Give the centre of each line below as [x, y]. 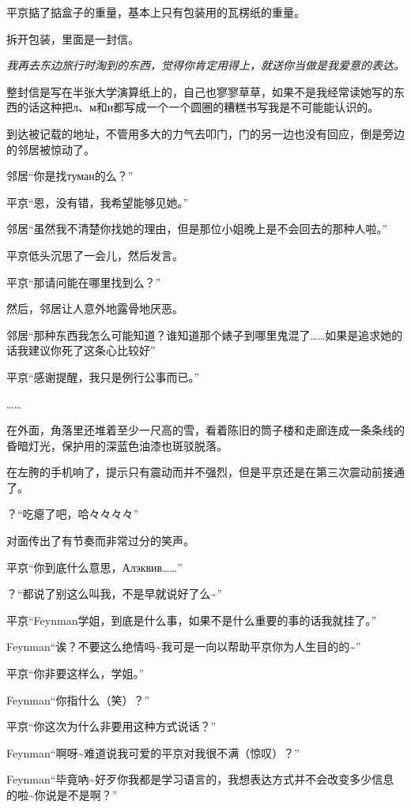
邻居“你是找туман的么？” [70, 176]
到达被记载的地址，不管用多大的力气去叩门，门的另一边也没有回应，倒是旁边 [205, 133]
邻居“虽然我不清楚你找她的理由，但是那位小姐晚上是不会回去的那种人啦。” [197, 229]
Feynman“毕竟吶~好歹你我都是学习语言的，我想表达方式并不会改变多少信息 [200, 779]
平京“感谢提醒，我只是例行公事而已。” [103, 376]
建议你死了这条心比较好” [92, 350]
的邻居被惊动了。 [51, 149]
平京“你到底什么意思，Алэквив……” [94, 567]
